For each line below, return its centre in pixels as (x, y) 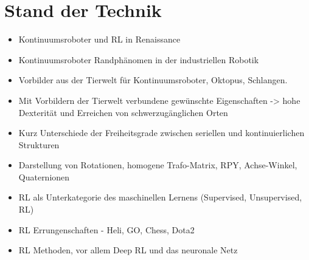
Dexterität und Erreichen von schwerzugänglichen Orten (123, 112)
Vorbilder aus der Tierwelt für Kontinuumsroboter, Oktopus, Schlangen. (153, 80)
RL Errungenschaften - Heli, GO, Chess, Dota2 (106, 229)
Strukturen (39, 144)
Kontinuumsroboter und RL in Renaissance (99, 39)
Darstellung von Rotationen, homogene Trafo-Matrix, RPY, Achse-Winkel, (158, 165)
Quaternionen (44, 176)
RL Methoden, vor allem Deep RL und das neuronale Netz (128, 250)
